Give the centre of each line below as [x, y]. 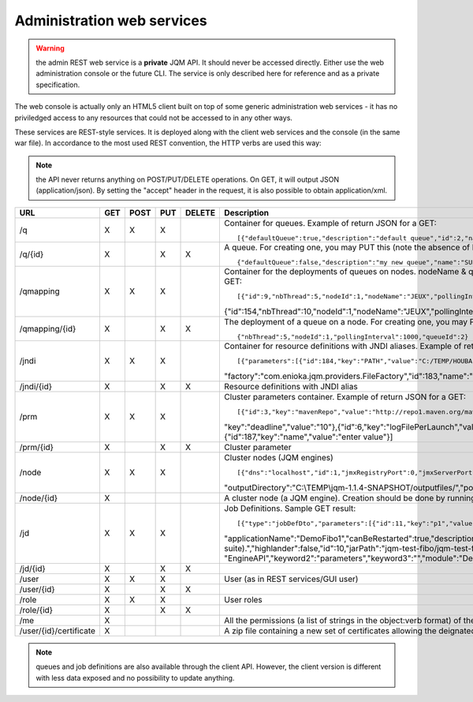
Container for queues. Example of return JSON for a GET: [330, 223]
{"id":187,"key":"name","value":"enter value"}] [309, 437]
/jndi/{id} [36, 386]
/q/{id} [32, 254]
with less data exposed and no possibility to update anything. [135, 678]
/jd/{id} [33, 569]
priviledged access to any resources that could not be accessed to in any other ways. [154, 118]
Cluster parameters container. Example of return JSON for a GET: [345, 396]
